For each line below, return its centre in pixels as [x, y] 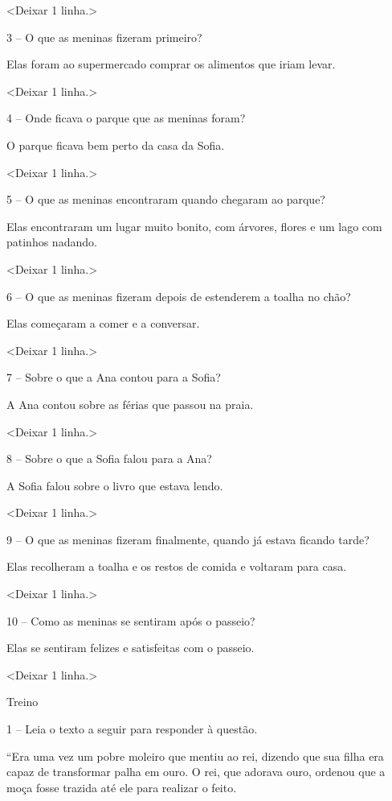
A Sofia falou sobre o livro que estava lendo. [115, 485]
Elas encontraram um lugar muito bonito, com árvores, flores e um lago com [194, 226]
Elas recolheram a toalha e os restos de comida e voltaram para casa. [177, 566]
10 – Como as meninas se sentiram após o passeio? [131, 620]
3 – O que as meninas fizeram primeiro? [104, 37]
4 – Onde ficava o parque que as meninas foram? [126, 118]
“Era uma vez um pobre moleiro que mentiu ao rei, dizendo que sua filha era [195, 756]
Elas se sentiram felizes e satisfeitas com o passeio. [131, 648]
